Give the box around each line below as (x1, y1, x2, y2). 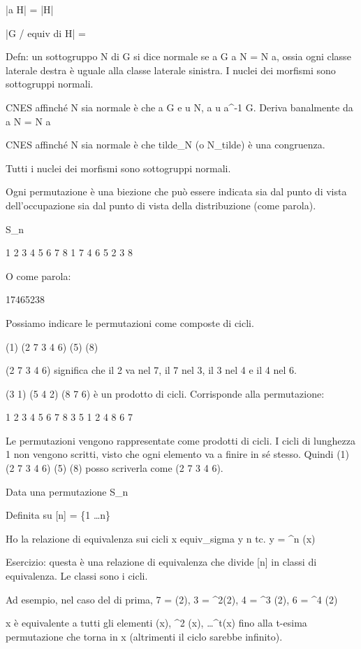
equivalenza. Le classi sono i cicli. (6, 568, 148, 583)
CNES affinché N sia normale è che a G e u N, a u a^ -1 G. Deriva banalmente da (6, 99, 353, 114)
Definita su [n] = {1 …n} (6, 508, 111, 522)
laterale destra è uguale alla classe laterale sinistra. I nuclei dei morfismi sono (6, 62, 336, 77)
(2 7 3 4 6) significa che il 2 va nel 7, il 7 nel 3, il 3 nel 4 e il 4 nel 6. (6, 363, 297, 377)
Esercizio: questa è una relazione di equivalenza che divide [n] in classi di (6, 554, 317, 569)
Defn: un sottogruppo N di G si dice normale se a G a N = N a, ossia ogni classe (6, 49, 351, 64)
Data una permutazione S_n (6, 484, 128, 498)
